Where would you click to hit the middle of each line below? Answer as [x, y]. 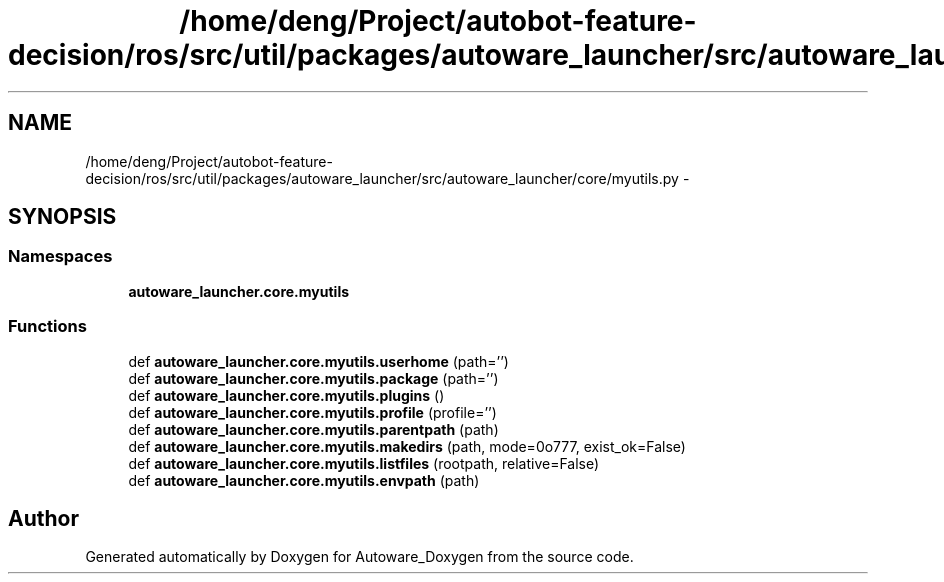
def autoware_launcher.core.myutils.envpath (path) [304, 480]
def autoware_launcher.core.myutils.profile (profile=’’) [312, 412]
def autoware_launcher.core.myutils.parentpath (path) [313, 429]
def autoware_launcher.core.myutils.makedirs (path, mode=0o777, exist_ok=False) [407, 446]
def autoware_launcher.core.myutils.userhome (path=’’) [318, 361]
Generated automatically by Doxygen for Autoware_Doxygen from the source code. [359, 557]
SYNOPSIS [62, 217]
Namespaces [60, 256]
